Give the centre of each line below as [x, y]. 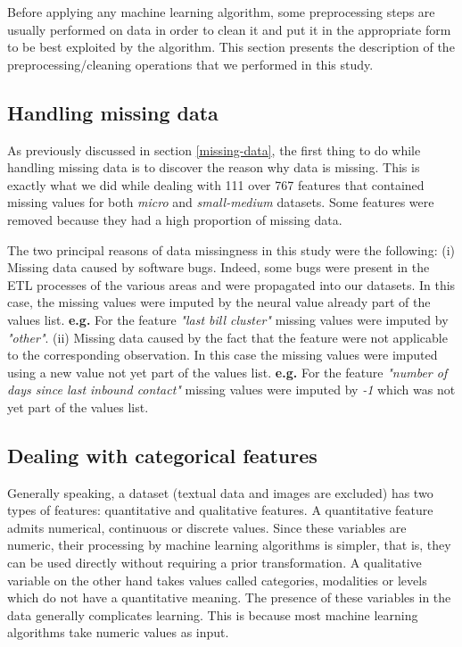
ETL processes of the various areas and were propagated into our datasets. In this [231, 284]
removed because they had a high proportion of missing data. [175, 219]
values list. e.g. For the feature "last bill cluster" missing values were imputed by [228, 319]
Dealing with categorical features [162, 455]
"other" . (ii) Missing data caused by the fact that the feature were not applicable [227, 337]
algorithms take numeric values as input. [118, 632]
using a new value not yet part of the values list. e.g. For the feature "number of [227, 372]
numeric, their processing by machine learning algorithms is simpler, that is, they [229, 545]
